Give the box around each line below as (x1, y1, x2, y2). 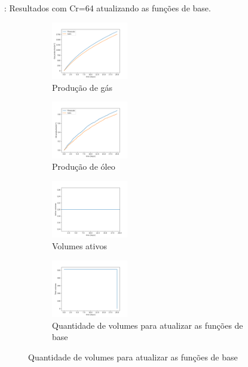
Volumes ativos (52, 240, 107, 252)
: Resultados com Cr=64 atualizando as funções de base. (4, 2, 211, 14)
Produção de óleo (52, 160, 115, 173)
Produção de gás (52, 81, 113, 93)
